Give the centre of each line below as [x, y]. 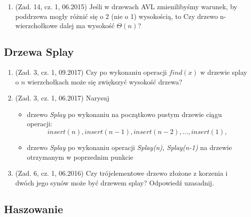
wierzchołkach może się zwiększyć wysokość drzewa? [105, 81]
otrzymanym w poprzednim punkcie [80, 157]
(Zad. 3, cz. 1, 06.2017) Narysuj [62, 98]
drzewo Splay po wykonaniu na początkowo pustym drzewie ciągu [124, 114]
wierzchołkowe [36, 25]
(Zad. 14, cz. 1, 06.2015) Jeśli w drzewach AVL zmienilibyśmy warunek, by [126, 6]
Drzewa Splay [39, 52]
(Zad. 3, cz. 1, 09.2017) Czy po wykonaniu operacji [91, 72]
